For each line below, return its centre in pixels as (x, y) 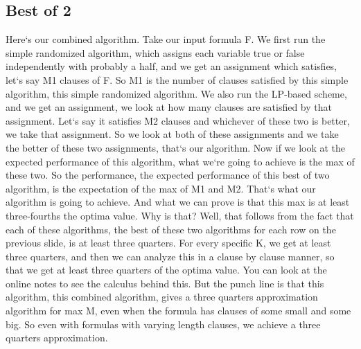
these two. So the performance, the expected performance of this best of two (168, 175)
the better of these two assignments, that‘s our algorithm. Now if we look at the (176, 147)
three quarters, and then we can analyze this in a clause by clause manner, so (170, 256)
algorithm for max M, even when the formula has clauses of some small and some (178, 311)
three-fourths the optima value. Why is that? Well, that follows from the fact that (180, 215)
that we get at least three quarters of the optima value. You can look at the (166, 270)
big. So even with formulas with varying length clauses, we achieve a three (163, 324)
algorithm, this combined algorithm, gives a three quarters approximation (162, 297)
